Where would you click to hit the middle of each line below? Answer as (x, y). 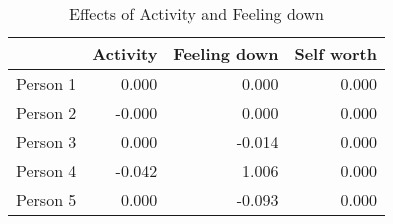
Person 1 (46, 83)
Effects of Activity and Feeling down (196, 13)
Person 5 (46, 199)
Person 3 (46, 141)
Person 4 (46, 170)
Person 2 (46, 112)
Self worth (335, 53)
